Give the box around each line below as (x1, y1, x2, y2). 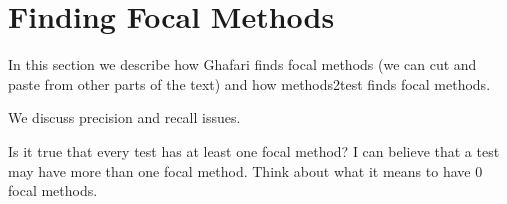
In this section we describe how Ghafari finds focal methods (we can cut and (8, 54, 477, 75)
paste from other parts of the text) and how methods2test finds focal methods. (8, 73, 491, 94)
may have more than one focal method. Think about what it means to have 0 (8, 160, 483, 181)
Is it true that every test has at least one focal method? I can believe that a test (8, 140, 500, 161)
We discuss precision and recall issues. (8, 107, 241, 128)
